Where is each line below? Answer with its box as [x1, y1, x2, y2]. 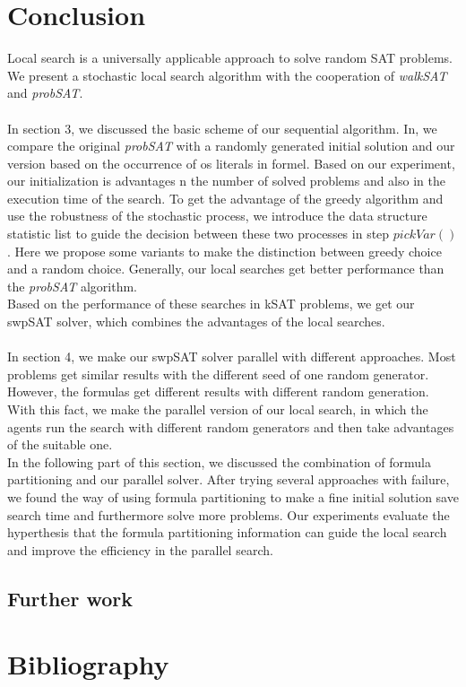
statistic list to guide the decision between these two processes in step [7, 224, 390, 243]
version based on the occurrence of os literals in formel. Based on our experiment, [7, 153, 455, 172]
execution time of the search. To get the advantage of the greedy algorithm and [7, 188, 444, 207]
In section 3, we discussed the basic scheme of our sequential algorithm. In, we [7, 118, 437, 137]
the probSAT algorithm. [7, 276, 137, 295]
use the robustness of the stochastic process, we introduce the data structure [7, 206, 427, 225]
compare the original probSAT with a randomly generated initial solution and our [7, 136, 455, 155]
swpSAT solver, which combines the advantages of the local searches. [7, 312, 385, 331]
